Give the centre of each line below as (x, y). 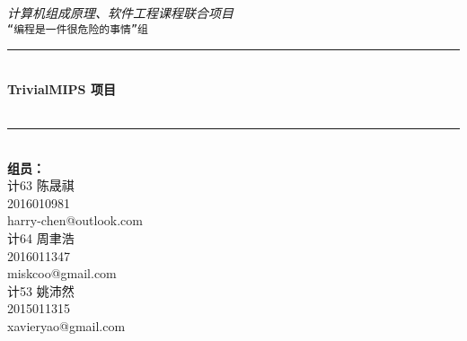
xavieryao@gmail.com (66, 325)
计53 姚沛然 (41, 290)
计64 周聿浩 (41, 238)
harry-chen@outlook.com (75, 220)
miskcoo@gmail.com (62, 273)
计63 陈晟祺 (41, 185)
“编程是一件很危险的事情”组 (78, 29)
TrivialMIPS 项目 (62, 88)
